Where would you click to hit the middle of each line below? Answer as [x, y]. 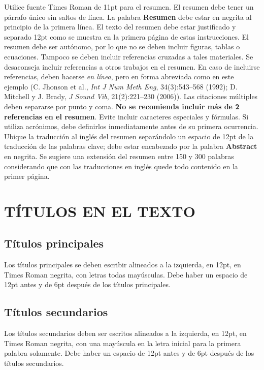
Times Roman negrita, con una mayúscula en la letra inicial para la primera [123, 343]
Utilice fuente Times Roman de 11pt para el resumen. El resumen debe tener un [129, 7]
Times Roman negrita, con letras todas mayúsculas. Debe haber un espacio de [126, 274]
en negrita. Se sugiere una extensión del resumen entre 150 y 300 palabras [119, 156]
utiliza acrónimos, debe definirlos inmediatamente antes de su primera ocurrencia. [131, 126]
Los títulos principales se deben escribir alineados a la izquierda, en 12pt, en [123, 265]
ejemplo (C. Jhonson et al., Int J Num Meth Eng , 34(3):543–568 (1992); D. [121, 86]
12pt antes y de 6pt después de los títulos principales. [87, 284]
